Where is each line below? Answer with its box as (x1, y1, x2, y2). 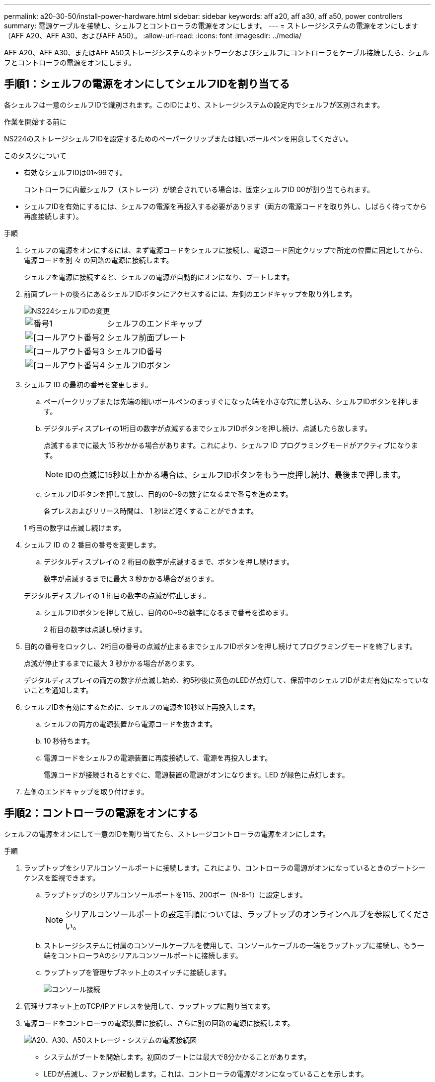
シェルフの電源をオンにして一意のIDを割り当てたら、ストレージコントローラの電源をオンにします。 (4, 829, 330, 838)
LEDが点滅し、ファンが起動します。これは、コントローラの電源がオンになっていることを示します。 (44, 1069, 368, 1078)
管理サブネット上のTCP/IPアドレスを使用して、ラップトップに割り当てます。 (24, 1001, 275, 1010)
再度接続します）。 (24, 212, 83, 220)
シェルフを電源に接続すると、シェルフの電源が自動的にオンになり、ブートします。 (24, 272, 294, 281)
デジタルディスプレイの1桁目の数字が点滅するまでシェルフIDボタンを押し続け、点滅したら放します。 (44, 424, 372, 433)
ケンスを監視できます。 (24, 873, 99, 882)
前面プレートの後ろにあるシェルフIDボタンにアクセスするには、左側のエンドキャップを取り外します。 (24, 289, 357, 298)
